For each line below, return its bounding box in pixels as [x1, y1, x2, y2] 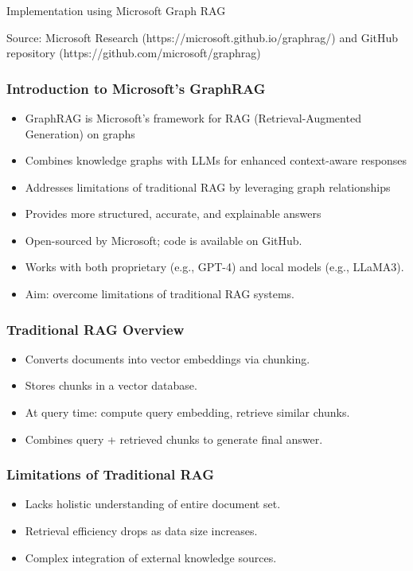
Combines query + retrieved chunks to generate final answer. [25, 430, 323, 447]
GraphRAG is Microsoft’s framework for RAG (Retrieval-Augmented [25, 109, 361, 126]
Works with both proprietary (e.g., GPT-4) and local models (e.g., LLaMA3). [25, 258, 404, 275]
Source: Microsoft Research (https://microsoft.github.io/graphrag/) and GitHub [6, 29, 399, 45]
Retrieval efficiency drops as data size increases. [25, 522, 258, 539]
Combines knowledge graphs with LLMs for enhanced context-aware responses [25, 152, 407, 169]
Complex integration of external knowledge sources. [25, 549, 277, 565]
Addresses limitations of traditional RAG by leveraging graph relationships [25, 178, 391, 195]
